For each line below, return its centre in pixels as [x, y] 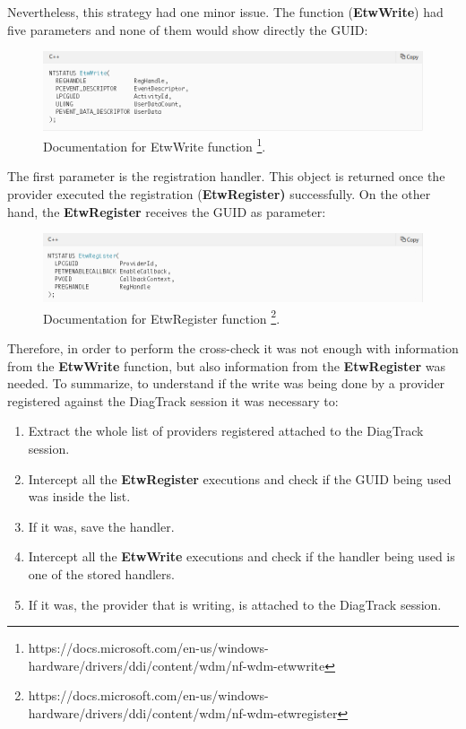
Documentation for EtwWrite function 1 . [155, 145]
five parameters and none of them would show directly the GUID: [188, 29]
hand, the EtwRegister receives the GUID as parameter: [167, 211]
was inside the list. [79, 496]
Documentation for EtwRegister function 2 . [162, 317]
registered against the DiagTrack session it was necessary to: [173, 400]
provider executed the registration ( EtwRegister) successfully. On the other [219, 194]
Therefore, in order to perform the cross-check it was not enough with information [233, 348]
